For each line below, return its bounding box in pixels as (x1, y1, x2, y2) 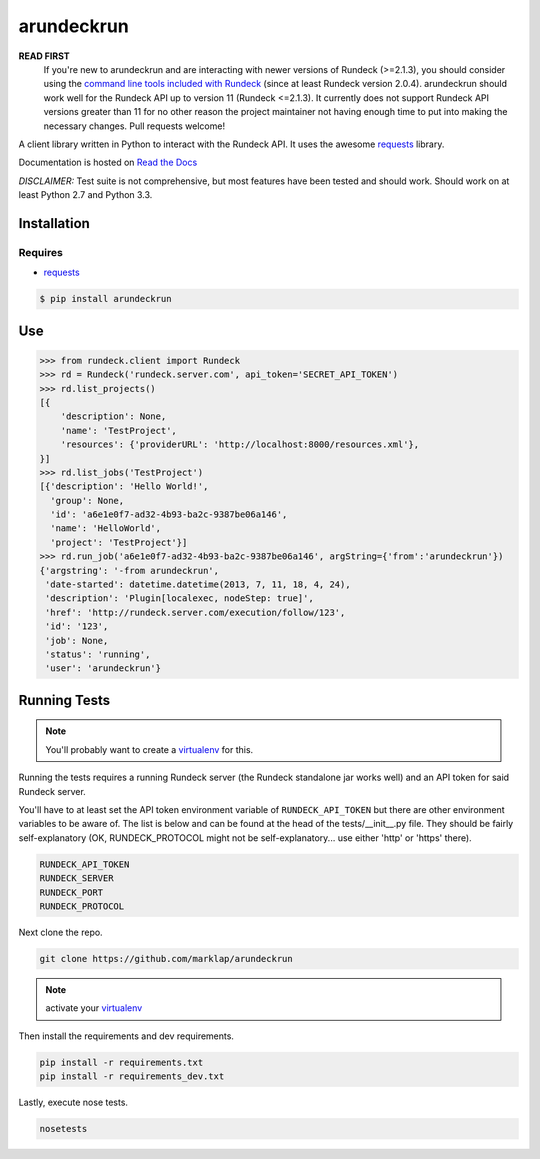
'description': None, (60, 411, 167, 422)
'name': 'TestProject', (60, 425, 177, 436)
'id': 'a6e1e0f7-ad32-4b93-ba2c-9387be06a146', (50, 509, 288, 520)
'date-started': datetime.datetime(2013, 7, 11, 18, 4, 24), (45, 579, 351, 590)
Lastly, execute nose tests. (18, 1096, 129, 1108)
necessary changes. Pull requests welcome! (43, 120, 225, 132)
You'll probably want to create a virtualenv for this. (45, 743, 254, 755)
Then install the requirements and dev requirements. (18, 1030, 235, 1042)
